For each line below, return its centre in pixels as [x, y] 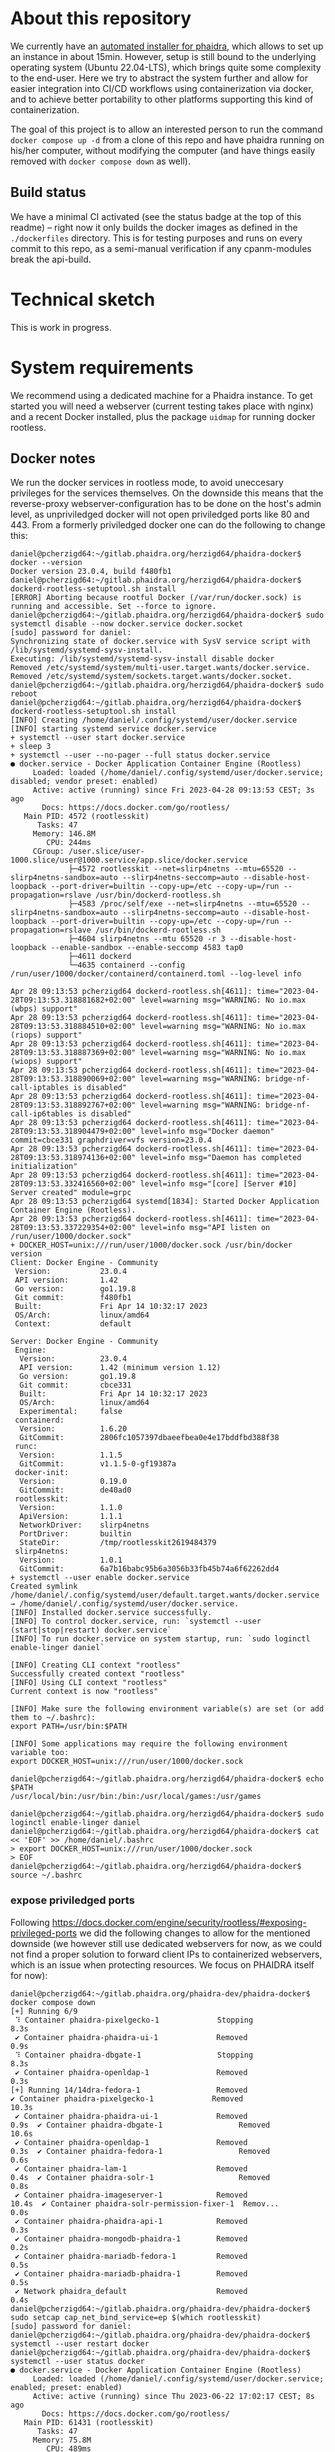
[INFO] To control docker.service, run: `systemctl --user [136, 1622]
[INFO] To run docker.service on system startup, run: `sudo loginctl [160, 1639]
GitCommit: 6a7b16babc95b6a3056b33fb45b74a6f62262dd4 [149, 1569]
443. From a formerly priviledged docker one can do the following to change [168, 525]
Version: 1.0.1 [71, 1560]
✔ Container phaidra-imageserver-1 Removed [131, 2195]
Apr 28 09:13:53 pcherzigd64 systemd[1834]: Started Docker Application [165, 1202]
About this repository [101, 18]
